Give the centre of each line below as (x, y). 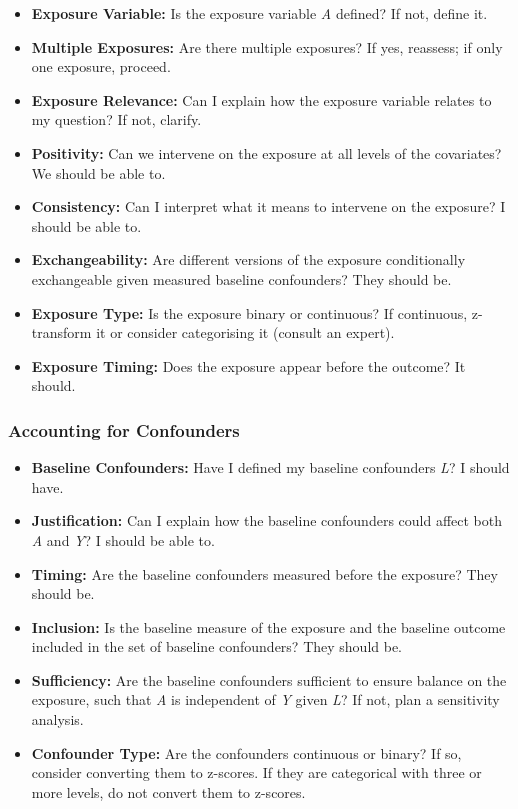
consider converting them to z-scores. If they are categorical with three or (256, 772)
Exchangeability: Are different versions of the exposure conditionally (248, 259)
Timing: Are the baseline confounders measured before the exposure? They (264, 573)
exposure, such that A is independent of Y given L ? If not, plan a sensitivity (265, 699)
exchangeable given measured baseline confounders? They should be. (241, 278)
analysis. (57, 719)
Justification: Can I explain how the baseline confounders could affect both (267, 520)
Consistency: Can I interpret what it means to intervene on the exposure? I (268, 206)
